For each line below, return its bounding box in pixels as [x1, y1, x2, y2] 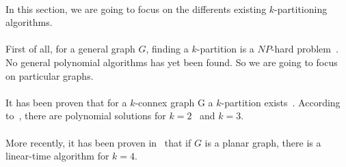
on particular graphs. [5, 68, 94, 82]
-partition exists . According [221, 95, 341, 109]
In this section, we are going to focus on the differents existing [5, 1, 267, 16]
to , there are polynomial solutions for [5, 108, 166, 123]
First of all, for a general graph [5, 42, 135, 56]
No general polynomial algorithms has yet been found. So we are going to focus [5, 55, 338, 69]
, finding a [146, 42, 189, 56]
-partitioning [274, 1, 328, 16]
